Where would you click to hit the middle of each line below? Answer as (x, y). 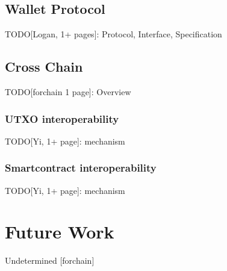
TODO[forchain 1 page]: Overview (68, 92)
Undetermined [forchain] (50, 260)
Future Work (60, 232)
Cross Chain (44, 67)
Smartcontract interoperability (81, 168)
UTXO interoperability (62, 118)
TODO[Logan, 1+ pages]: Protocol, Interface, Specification (113, 34)
